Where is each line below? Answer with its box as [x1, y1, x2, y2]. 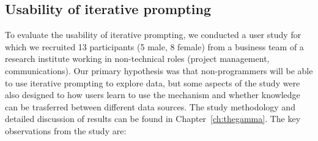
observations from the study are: [5, 124, 127, 137]
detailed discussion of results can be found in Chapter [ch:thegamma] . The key [5, 112, 301, 125]
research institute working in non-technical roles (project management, [5, 52, 270, 65]
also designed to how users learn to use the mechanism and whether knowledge [5, 88, 300, 101]
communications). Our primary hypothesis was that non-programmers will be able [5, 64, 313, 77]
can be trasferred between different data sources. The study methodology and [5, 100, 295, 113]
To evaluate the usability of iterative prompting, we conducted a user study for [5, 28, 301, 41]
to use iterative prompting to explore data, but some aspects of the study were [5, 76, 300, 89]
